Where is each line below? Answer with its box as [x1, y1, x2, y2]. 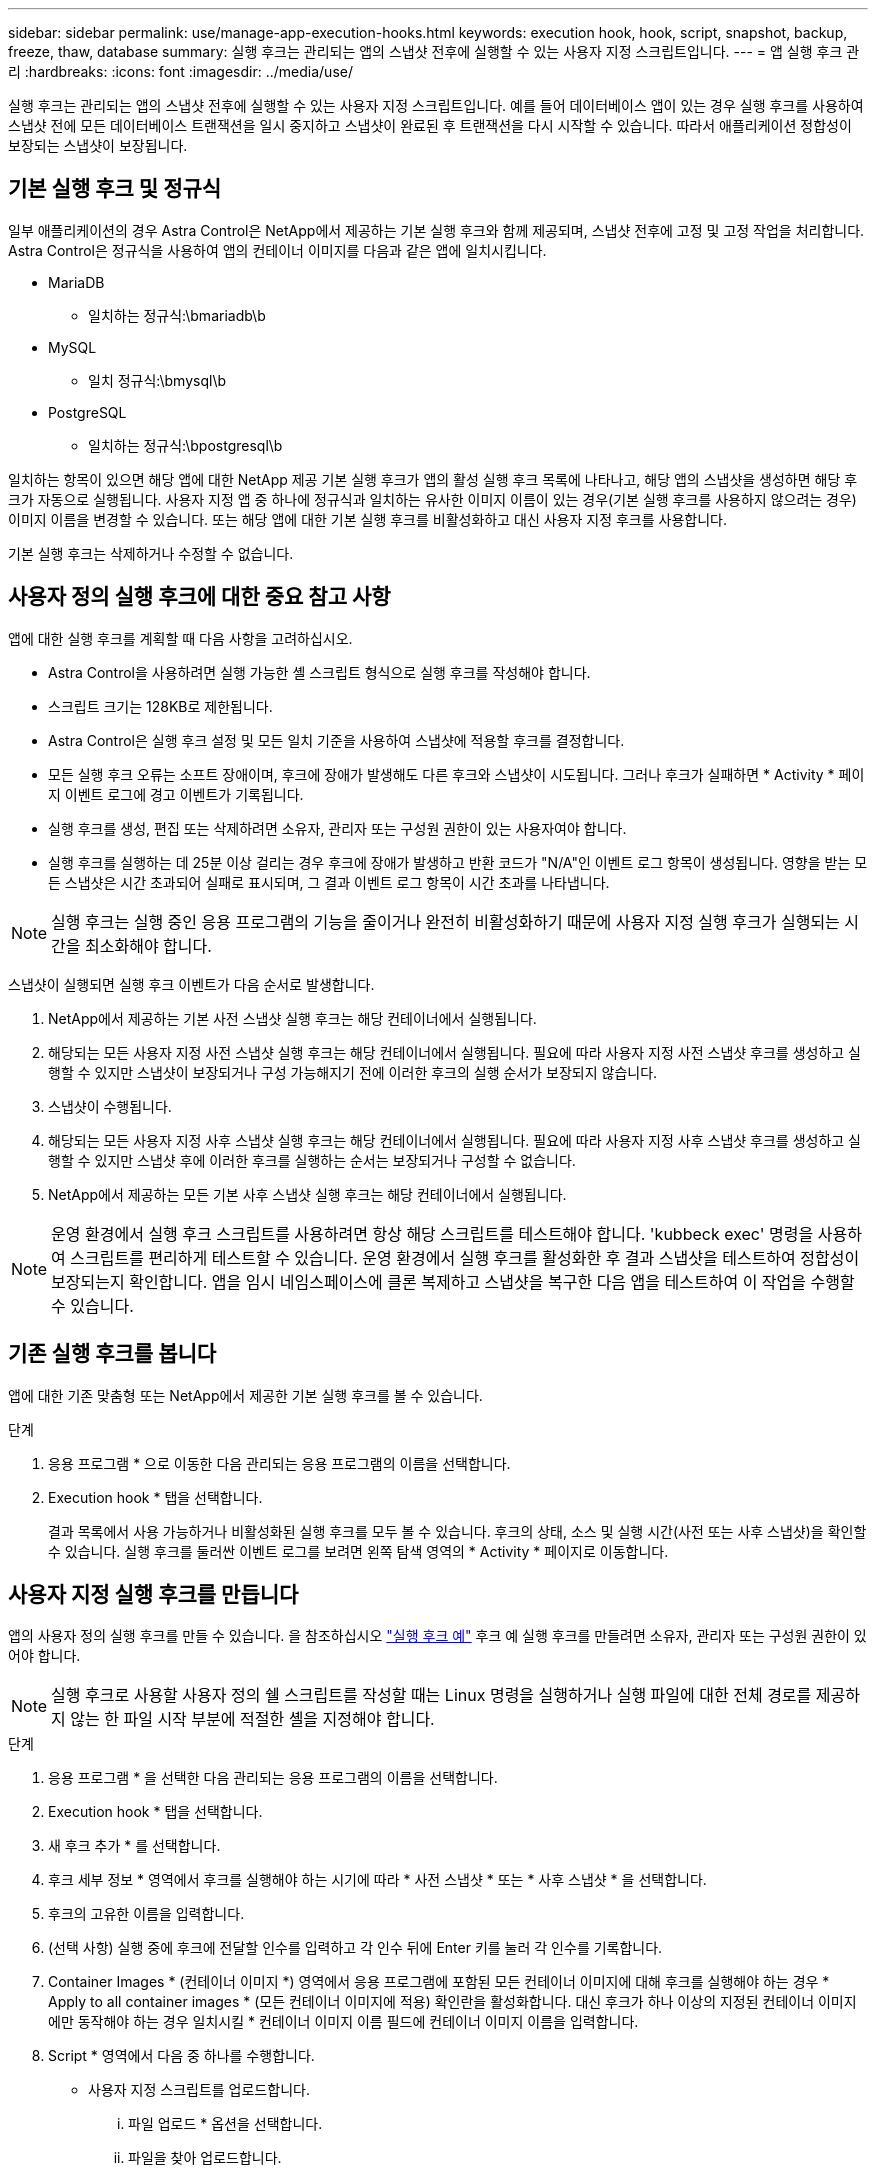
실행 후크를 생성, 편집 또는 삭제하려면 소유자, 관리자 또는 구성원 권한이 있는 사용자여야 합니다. [48, 819, 627, 837]
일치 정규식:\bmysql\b [88, 371, 227, 389]
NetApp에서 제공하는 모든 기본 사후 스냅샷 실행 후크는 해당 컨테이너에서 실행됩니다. [48, 1185, 567, 1203]
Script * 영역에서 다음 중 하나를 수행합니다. [48, 2047, 315, 2065]
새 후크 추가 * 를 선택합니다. [48, 1837, 221, 1855]
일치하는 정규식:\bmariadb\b [88, 306, 266, 324]
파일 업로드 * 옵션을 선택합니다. [128, 2115, 323, 2133]
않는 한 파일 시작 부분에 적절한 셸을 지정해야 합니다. [70, 1709, 435, 1730]
